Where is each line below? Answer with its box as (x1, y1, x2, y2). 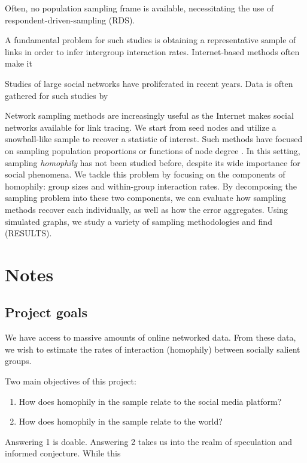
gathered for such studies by (5, 89, 108, 101)
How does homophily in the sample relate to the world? (19, 415, 223, 428)
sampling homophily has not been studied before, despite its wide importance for (5, 156, 300, 169)
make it (5, 57, 32, 70)
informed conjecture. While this (5, 447, 121, 459)
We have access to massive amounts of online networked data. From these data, (5, 331, 296, 344)
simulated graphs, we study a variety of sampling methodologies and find (5, 215, 272, 227)
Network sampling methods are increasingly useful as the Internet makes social (5, 109, 294, 122)
